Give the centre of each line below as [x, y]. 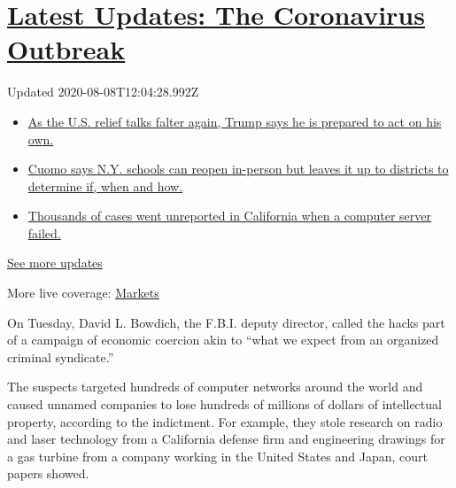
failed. [44, 232]
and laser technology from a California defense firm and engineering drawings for [226, 439]
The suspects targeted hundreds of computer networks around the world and [215, 387]
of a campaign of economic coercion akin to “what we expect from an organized [223, 340]
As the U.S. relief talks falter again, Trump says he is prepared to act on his [235, 121]
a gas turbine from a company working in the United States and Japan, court [217, 456]
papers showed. [48, 473]
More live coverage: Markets [83, 293]
